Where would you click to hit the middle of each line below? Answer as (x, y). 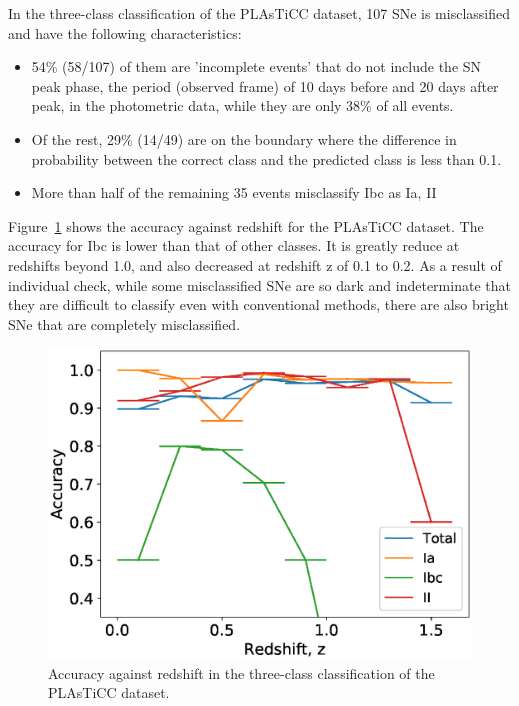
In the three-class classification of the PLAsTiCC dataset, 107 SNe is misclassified (259, 13)
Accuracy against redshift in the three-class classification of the (241, 672)
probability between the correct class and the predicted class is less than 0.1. (266, 158)
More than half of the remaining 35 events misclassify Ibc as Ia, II (234, 192)
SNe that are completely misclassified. (124, 323)
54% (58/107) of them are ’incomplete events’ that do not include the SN (256, 66)
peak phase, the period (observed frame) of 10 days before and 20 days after (265, 85)
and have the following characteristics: (125, 32)
